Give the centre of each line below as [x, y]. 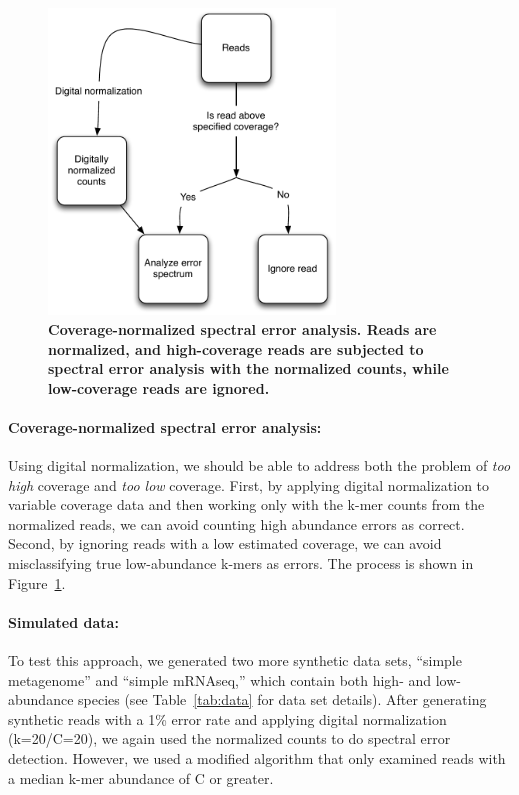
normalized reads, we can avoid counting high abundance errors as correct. [236, 523]
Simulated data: [63, 621]
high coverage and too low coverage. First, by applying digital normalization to [249, 484]
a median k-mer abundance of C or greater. [141, 777]
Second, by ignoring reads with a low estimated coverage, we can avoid [225, 543]
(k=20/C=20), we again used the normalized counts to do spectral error [229, 738]
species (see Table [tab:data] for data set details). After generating [282, 699]
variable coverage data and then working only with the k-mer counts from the [246, 504]
